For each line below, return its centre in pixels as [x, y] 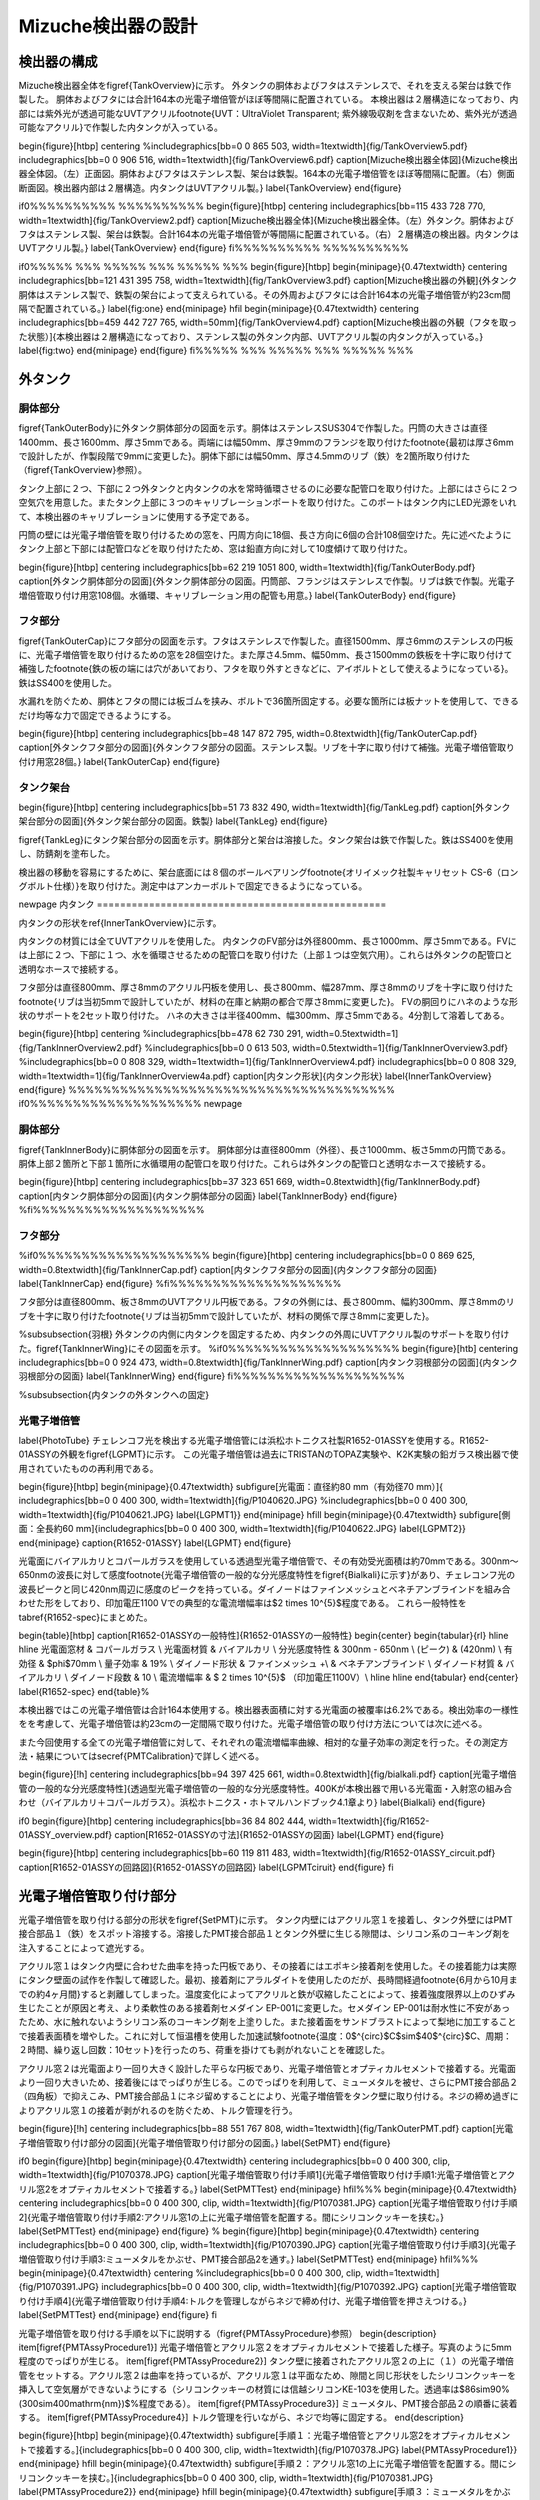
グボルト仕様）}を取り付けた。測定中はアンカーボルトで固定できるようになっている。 [193, 886]
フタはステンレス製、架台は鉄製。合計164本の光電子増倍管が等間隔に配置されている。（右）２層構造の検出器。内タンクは [268, 234]
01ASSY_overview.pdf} [65, 1835]
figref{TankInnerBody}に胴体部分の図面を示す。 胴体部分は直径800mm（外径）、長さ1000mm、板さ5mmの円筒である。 [265, 1149]
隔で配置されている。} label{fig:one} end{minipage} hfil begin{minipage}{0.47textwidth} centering [219, 308]
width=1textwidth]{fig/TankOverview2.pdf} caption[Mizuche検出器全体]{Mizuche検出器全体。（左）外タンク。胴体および [266, 220]
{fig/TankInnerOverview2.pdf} [80, 1047]
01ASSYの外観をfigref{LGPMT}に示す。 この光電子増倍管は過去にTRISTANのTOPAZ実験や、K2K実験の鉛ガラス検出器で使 [268, 1454]
